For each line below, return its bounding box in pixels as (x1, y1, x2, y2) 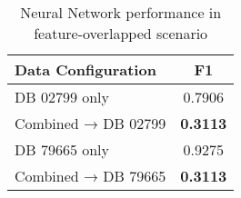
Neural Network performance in (20, 2, 222, 23)
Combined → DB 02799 (15, 113, 166, 134)
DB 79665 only (15, 139, 110, 160)
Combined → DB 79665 (15, 165, 166, 186)
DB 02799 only (15, 86, 110, 107)
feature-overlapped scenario (34, 23, 208, 44)
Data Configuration (15, 59, 156, 80)
